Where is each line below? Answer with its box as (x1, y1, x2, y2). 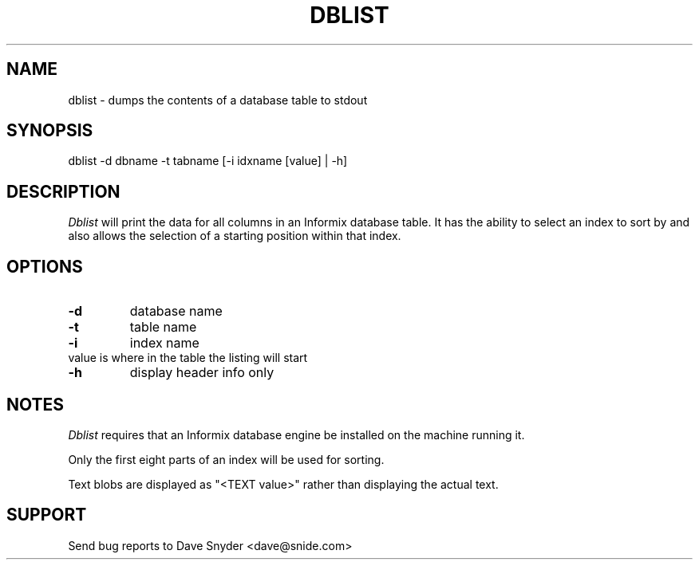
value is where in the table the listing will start (68, 351, 308, 365)
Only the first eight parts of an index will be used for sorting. (68, 452, 385, 466)
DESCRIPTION (6, 181, 120, 202)
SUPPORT (6, 505, 87, 525)
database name (129, 303, 223, 320)
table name (129, 319, 197, 336)
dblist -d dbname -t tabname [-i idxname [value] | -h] (68, 154, 348, 168)
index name (129, 335, 199, 352)
